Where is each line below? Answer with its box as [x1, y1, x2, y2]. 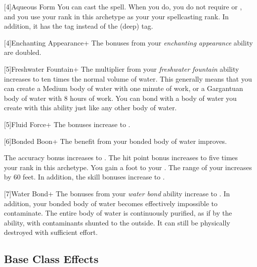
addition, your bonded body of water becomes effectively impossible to [4, 198, 217, 208]
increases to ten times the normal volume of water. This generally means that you [4, 73, 252, 84]
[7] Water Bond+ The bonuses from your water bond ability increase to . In [4, 188, 230, 198]
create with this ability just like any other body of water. [4, 102, 177, 113]
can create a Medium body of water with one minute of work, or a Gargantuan [4, 83, 243, 93]
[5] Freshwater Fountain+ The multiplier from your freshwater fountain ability [4, 63, 239, 74]
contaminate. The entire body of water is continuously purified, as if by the [4, 208, 232, 218]
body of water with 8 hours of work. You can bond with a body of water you [4, 92, 237, 103]
